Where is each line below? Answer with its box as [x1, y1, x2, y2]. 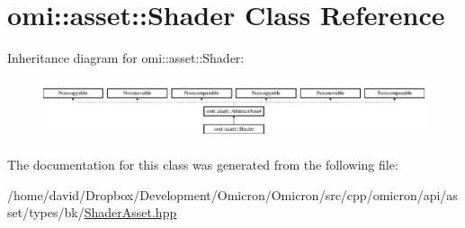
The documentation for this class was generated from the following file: [7, 155, 398, 174]
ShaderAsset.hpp [84, 203, 177, 222]
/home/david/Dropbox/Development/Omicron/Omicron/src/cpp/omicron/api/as [7, 185, 458, 204]
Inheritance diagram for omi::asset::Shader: [7, 48, 245, 67]
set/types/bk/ [7, 203, 85, 222]
